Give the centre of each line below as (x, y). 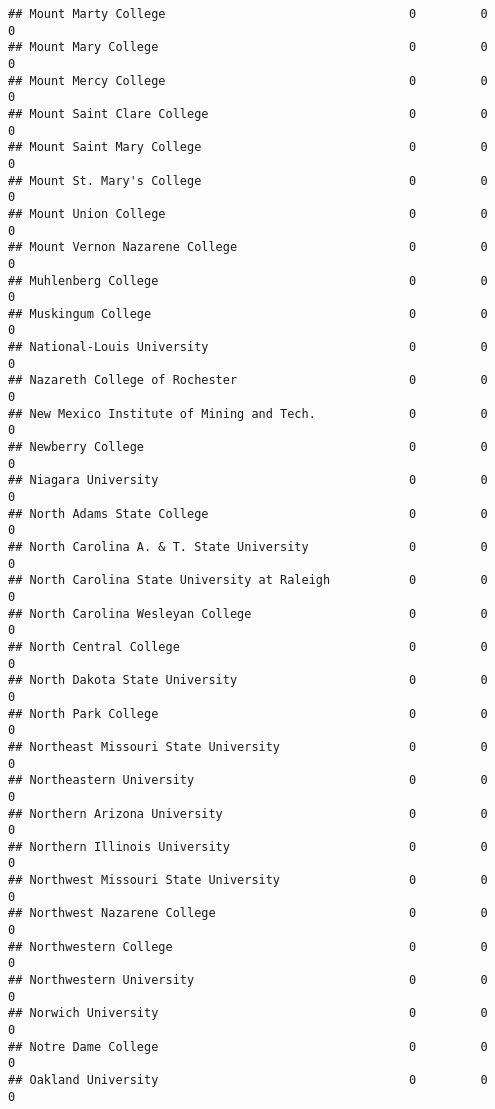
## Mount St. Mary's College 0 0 (248, 180)
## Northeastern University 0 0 (248, 780)
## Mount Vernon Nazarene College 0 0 (248, 247)
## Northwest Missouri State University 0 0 (248, 880)
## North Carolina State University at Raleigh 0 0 (248, 580)
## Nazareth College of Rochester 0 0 (248, 380)
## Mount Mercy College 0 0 (248, 80)
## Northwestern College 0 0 (248, 946)
